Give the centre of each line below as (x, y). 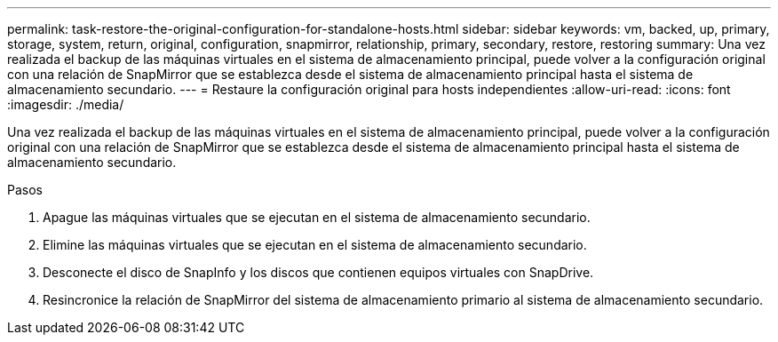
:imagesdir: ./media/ (66, 104)
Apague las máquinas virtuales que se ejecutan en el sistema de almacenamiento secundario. (317, 217)
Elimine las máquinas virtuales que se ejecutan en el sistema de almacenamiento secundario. (315, 245)
